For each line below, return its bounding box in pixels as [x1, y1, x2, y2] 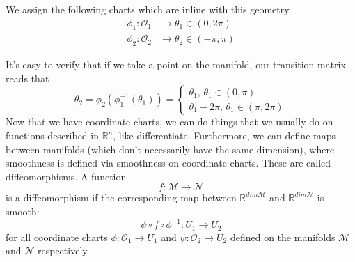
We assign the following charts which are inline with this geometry [6, 2, 290, 16]
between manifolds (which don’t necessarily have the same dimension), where [6, 141, 335, 156]
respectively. [38, 243, 90, 258]
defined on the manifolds [230, 229, 336, 244]
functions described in [6, 128, 99, 143]
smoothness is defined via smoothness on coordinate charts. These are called [6, 155, 331, 170]
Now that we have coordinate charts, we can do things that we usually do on [6, 114, 333, 129]
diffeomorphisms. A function [6, 169, 127, 183]
